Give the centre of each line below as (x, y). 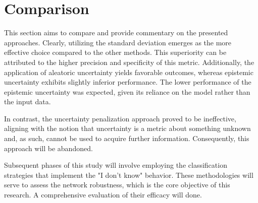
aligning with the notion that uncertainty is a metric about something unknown (127, 128)
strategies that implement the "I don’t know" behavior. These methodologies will (129, 175)
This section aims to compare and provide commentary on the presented (116, 32)
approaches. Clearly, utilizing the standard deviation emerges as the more (118, 42)
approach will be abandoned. (48, 148)
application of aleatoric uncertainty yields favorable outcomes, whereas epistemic (129, 72)
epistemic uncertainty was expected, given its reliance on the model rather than (127, 91)
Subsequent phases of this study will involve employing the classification (116, 165)
